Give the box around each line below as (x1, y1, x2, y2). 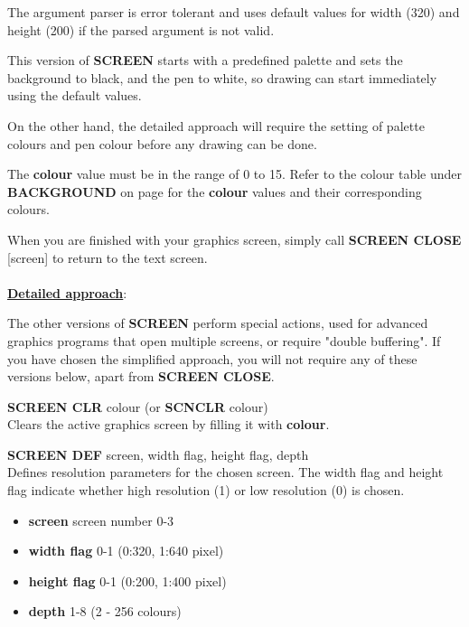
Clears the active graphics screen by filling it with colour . (7, 415, 330, 434)
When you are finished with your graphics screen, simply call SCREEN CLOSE (7, 229, 462, 248)
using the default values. (7, 86, 142, 105)
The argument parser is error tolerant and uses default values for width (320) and (7, 3, 460, 21)
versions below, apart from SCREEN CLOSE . (7, 367, 275, 386)
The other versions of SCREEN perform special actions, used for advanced (7, 313, 428, 332)
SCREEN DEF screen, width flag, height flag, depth (7, 445, 309, 463)
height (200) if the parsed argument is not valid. (7, 20, 275, 39)
